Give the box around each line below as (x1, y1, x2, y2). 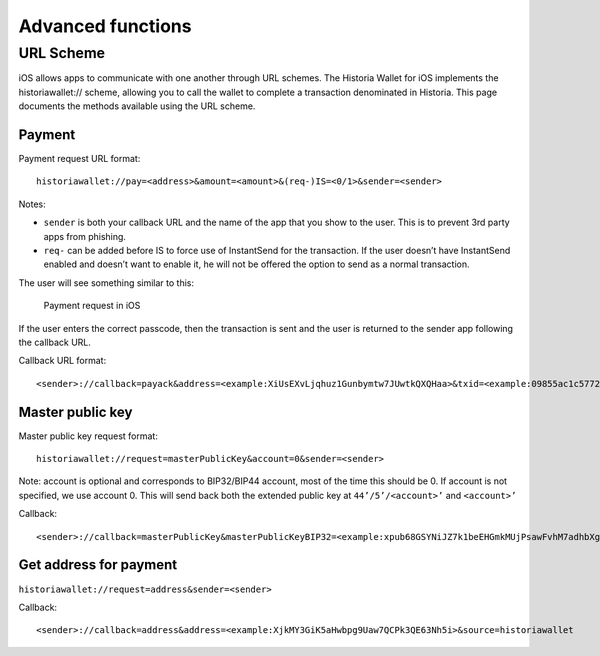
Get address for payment (18, 556, 178, 574)
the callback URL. (18, 336, 92, 348)
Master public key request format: (18, 430, 159, 442)
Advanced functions (18, 15, 192, 37)
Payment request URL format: (18, 153, 141, 165)
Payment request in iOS (43, 300, 141, 312)
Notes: (18, 198, 46, 210)
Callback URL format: (18, 355, 107, 367)
